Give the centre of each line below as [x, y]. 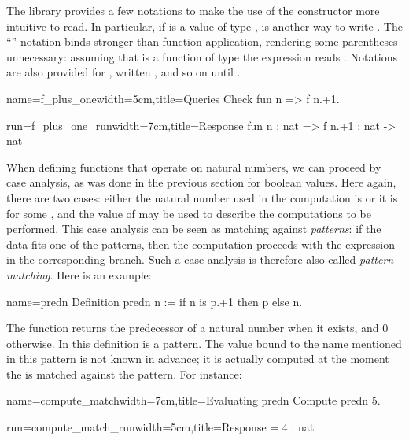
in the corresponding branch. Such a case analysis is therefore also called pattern [200, 259]
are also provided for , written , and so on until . [123, 72]
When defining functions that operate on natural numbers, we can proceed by [194, 166]
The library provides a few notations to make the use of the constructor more [193, 10]
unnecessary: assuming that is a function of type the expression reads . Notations [202, 56]
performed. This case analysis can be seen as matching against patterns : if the [194, 229]
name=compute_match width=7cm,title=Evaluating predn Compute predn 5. [193, 400]
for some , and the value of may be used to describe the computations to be [189, 213]
